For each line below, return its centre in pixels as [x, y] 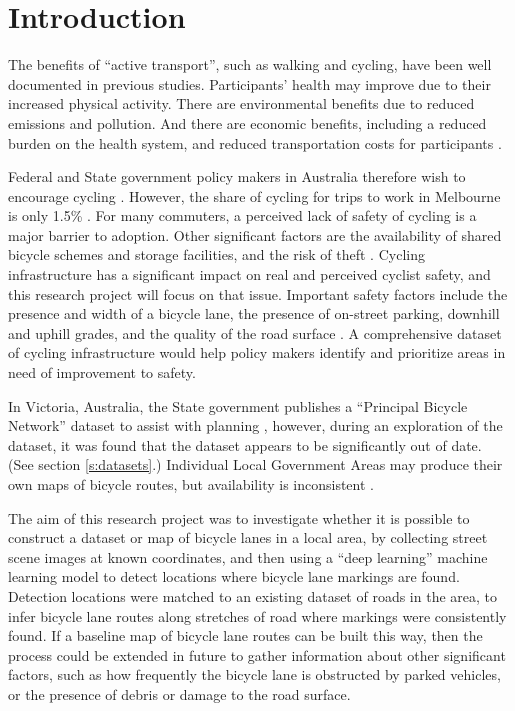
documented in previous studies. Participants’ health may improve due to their [249, 83]
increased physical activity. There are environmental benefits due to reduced [241, 103]
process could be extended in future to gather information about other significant [257, 654]
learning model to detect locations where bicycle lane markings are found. [234, 576]
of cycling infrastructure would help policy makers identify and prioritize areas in [257, 352]
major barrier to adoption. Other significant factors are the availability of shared [255, 234]
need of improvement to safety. [102, 372]
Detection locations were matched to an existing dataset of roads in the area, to [253, 595]
